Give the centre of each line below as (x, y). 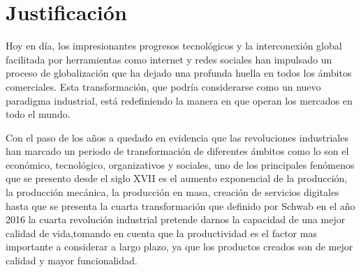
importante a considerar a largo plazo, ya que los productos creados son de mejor (179, 247)
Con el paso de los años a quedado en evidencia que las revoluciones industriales (177, 137)
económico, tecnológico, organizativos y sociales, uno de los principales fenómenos (180, 164)
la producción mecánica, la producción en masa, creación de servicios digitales (172, 192)
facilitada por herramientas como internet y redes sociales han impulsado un (169, 59)
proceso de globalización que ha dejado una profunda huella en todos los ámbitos (179, 73)
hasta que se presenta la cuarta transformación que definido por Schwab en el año (180, 205)
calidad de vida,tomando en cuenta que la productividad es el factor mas (161, 233)
